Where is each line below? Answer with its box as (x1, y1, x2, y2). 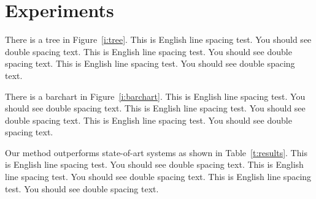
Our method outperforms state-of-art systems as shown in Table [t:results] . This (5, 146, 307, 159)
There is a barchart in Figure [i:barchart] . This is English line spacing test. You (5, 89, 306, 102)
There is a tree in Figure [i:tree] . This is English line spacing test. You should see (5, 33, 312, 46)
